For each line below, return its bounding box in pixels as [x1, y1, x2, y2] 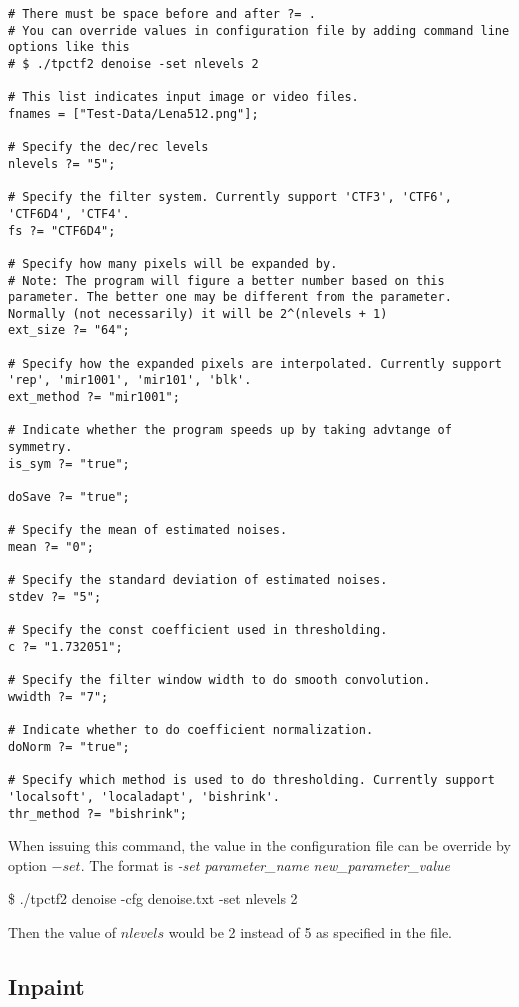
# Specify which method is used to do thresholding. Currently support [8, 773, 495, 788]
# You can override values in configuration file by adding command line [8, 23, 510, 38]
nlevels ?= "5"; [8, 156, 116, 171]
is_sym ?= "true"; [8, 456, 130, 471]
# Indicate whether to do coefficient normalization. [8, 723, 374, 738]
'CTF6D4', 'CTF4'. [8, 206, 130, 221]
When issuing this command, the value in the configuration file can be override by [8, 835, 511, 856]
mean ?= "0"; [8, 540, 94, 554]
